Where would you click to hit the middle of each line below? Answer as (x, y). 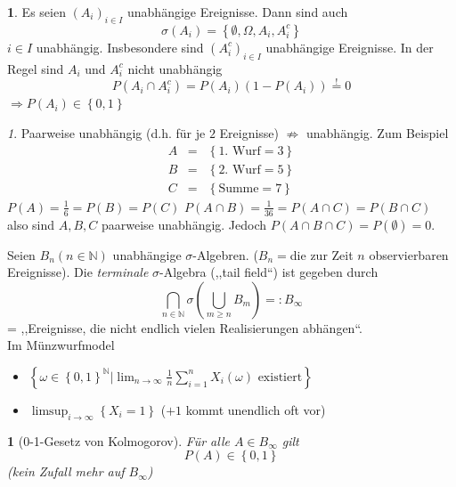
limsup (50, 411)
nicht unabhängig (175, 68)
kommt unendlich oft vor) (256, 409)
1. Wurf (240, 151)
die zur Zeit (322, 254)
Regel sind (36, 68)
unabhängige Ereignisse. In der (350, 47)
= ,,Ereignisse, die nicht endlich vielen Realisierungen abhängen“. (185, 327)
